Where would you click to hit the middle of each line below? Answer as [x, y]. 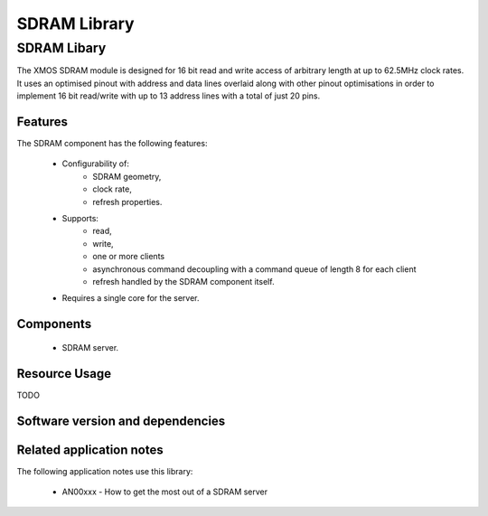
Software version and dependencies [121, 421]
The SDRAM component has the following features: [112, 144]
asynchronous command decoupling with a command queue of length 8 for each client [254, 269]
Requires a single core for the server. [131, 298]
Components [54, 324]
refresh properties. [127, 202]
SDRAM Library [75, 23]
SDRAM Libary [61, 48]
